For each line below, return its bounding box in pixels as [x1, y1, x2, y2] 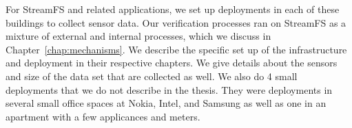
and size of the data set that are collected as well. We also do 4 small [6, 68, 298, 83]
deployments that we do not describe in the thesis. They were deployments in [6, 82, 333, 97]
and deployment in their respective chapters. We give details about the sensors [6, 55, 338, 70]
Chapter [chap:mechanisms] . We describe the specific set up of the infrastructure [6, 42, 347, 56]
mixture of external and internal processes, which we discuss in [6, 29, 271, 43]
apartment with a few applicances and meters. [6, 109, 200, 123]
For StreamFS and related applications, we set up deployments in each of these [6, 2, 340, 16]
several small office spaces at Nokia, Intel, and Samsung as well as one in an [6, 96, 327, 110]
